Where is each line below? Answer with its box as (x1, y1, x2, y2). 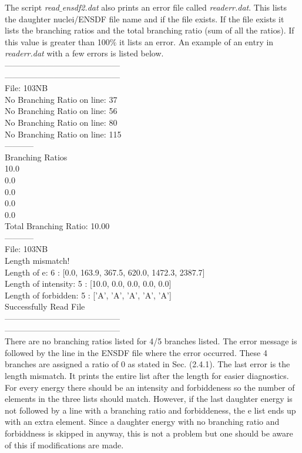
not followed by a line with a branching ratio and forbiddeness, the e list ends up (5, 404, 296, 416)
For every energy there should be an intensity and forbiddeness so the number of (5, 381, 295, 393)
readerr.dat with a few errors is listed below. (5, 47, 164, 59)
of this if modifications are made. (5, 438, 124, 451)
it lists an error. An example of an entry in (119, 35, 274, 48)
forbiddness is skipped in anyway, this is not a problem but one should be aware (5, 427, 293, 439)
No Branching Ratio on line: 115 (5, 127, 122, 140)
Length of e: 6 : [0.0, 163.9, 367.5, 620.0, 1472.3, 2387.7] (5, 266, 205, 278)
